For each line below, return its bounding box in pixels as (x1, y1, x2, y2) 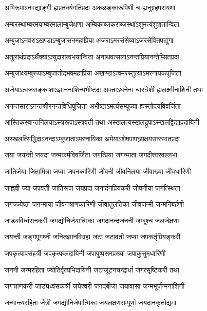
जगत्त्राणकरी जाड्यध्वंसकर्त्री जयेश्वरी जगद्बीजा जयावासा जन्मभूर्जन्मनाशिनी (4, 281, 185, 291)
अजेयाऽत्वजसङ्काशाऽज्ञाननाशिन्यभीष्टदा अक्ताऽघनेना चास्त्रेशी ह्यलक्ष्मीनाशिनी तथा (4, 84, 203, 94)
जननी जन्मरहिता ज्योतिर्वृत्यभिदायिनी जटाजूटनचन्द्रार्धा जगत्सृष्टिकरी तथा (4, 264, 179, 274)
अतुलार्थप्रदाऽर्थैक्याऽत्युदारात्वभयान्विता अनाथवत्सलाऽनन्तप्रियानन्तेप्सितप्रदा (4, 51, 179, 61)
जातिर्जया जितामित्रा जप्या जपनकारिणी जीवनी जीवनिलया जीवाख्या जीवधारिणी (4, 166, 191, 176)
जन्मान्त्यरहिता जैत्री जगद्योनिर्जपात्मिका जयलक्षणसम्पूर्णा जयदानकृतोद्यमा (4, 297, 177, 307)
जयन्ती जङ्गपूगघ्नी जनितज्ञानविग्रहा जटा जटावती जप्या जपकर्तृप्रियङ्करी (4, 232, 181, 242)
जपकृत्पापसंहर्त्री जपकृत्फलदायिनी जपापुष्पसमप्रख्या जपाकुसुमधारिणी (4, 248, 166, 258)
